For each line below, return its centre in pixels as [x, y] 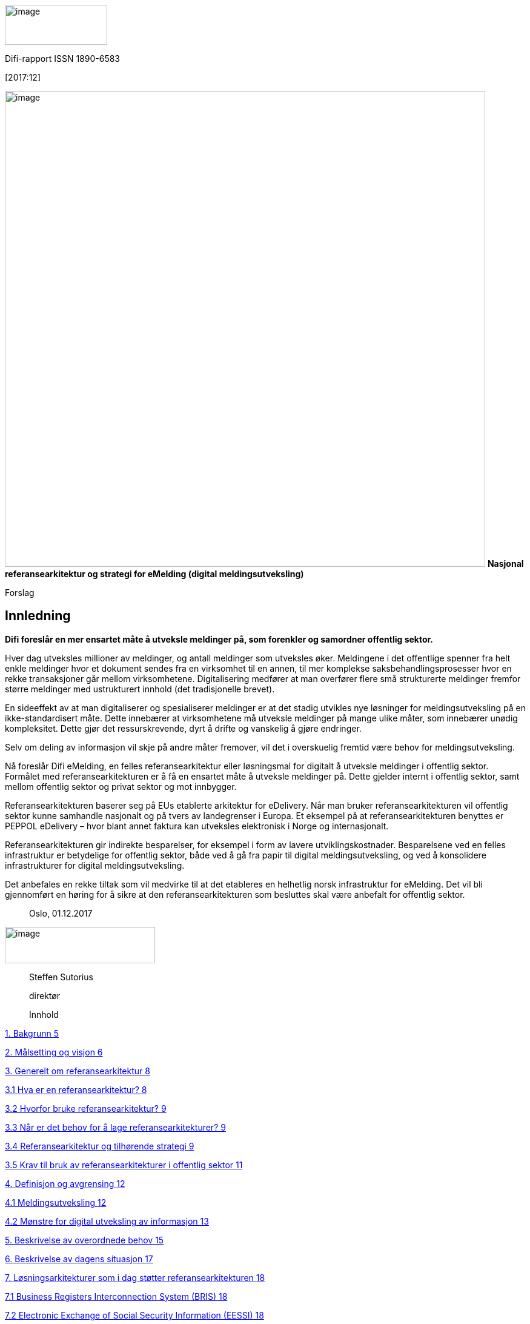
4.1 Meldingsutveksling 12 [56, 1202]
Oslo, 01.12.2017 [61, 913]
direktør [45, 995]
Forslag [20, 593]
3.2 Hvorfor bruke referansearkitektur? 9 [86, 1108]
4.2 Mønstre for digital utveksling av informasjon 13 [107, 1221]
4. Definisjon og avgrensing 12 [65, 1183]
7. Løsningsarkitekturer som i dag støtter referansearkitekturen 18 [135, 1277]
